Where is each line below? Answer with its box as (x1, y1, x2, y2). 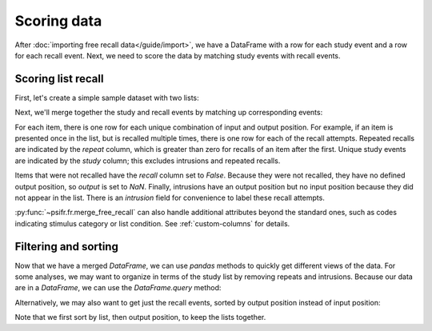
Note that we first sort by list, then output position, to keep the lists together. (14, 313, 266, 322)
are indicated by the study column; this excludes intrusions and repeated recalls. (14, 156, 281, 165)
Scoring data (14, 12, 102, 30)
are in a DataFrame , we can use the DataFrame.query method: (14, 283, 222, 293)
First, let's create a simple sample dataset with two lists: (14, 93, 199, 102)
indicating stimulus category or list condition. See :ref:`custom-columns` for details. (14, 218, 290, 228)
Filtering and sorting (14, 240, 119, 253)
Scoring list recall (14, 72, 104, 86)
